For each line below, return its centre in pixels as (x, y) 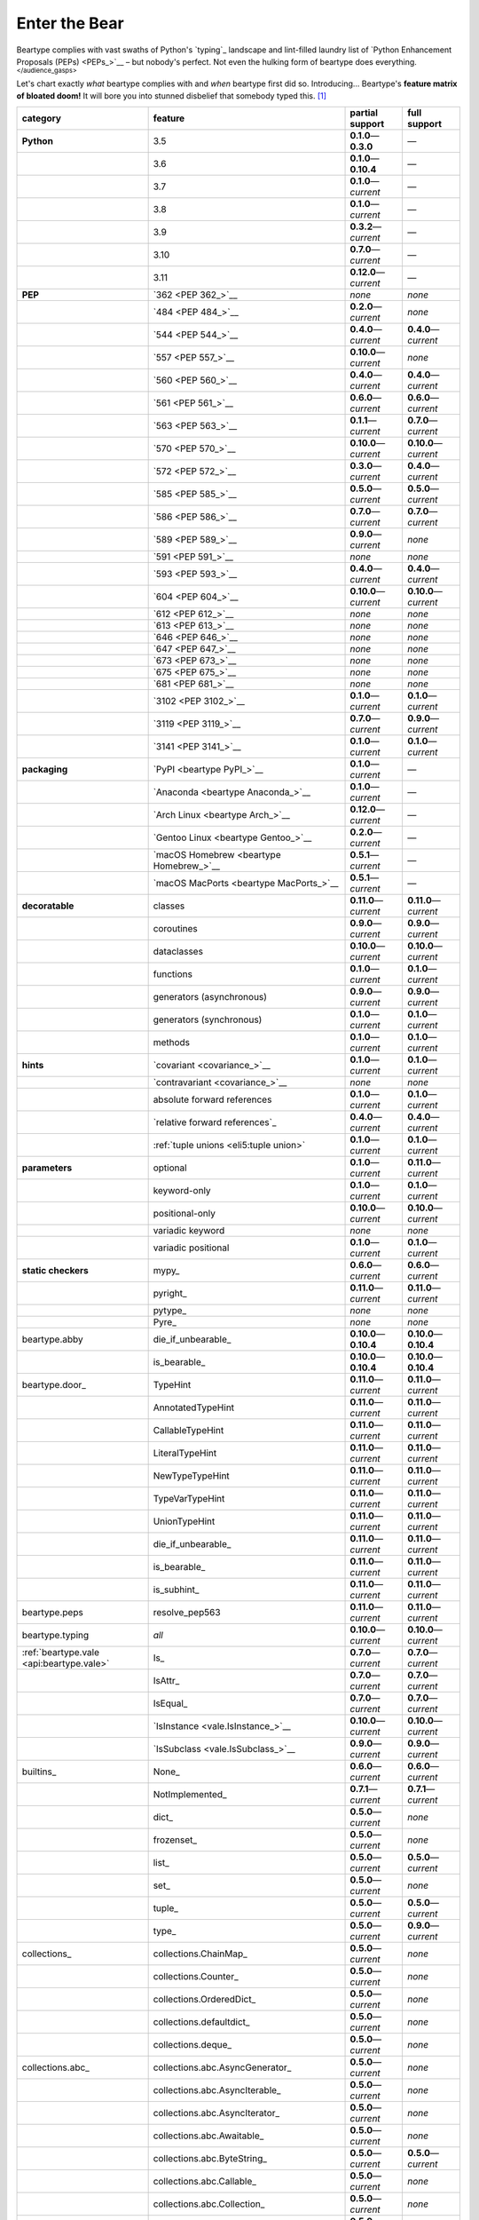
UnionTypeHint (184, 1521)
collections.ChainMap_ (200, 1954)
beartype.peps (52, 1613)
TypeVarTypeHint (189, 1499)
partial (364, 113)
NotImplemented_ (190, 1795)
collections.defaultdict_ (201, 2022)
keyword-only (182, 1191)
